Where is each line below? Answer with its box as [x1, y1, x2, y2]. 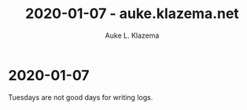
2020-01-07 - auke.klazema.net [24, 5, 240, 23]
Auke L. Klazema [105, 31, 160, 40]
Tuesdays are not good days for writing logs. [8, 92, 153, 102]
